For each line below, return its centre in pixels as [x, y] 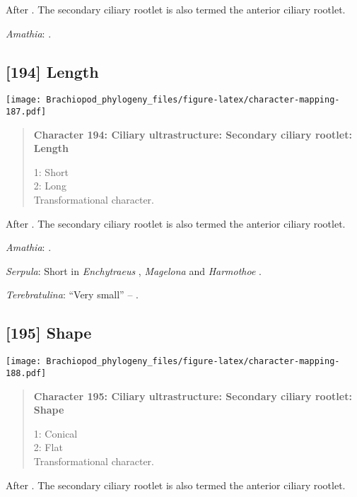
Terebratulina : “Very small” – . [72, 294]
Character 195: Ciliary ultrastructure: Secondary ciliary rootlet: [193, 396]
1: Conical [55, 433]
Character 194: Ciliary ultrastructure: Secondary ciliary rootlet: [193, 134]
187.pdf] [26, 112]
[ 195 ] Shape [49, 333]
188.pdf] [26, 373]
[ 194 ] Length [52, 71]
